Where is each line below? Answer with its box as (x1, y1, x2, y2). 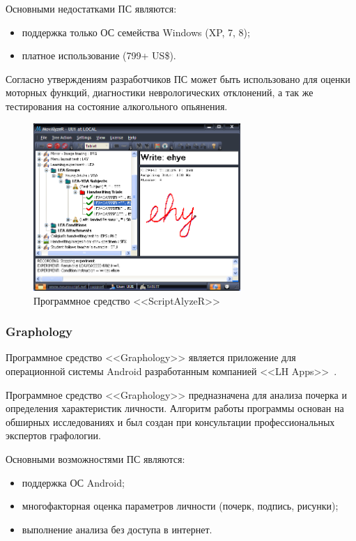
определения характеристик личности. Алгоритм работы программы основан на (6, 401, 344, 416)
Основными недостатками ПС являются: (6, 1, 177, 15)
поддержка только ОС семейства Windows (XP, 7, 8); (22, 24, 250, 39)
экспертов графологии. (6, 428, 101, 443)
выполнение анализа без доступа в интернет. (22, 521, 212, 536)
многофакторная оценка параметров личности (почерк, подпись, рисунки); (22, 498, 339, 513)
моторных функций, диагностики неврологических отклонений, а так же (6, 85, 314, 100)
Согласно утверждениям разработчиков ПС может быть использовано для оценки (6, 71, 350, 86)
